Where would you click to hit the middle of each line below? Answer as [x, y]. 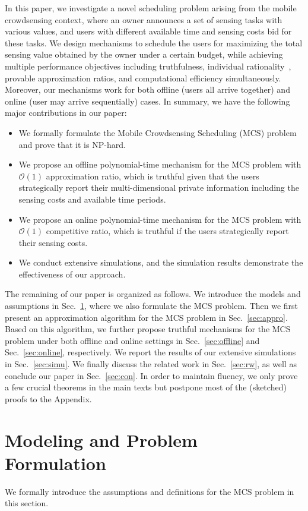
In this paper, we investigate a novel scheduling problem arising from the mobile [151, 8]
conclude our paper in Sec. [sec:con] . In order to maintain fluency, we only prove [151, 375]
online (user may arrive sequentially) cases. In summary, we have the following [147, 101]
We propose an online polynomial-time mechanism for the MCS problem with [160, 219]
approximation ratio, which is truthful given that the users [153, 176]
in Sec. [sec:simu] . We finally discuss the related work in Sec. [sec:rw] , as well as [151, 364]
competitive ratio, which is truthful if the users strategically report [167, 231]
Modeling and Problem [101, 439]
